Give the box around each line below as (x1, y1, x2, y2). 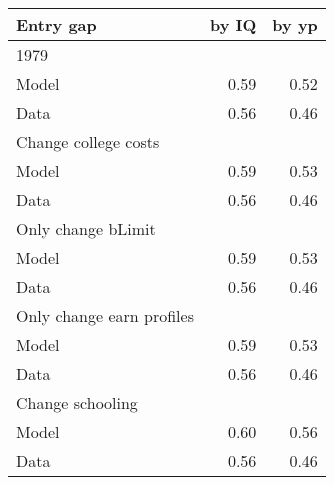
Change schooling (16, 391, 138, 414)
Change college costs (16, 130, 160, 153)
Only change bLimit (16, 217, 156, 240)
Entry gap (16, 13, 97, 36)
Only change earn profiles (16, 304, 194, 327)
